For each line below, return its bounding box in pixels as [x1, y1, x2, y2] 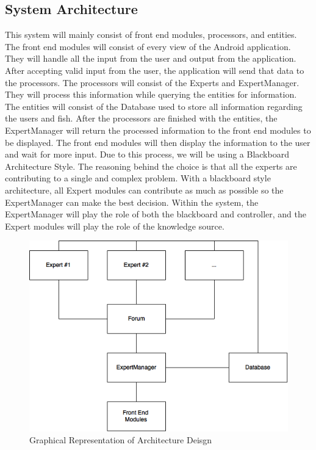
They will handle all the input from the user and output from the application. [5, 52, 296, 65]
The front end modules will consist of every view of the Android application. [5, 40, 291, 53]
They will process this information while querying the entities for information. [5, 88, 297, 101]
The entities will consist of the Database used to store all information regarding [5, 100, 303, 112]
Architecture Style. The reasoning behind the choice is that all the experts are [5, 159, 297, 172]
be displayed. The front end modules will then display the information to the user [5, 136, 311, 148]
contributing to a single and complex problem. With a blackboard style [5, 172, 271, 184]
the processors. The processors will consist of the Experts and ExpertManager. [5, 76, 300, 89]
